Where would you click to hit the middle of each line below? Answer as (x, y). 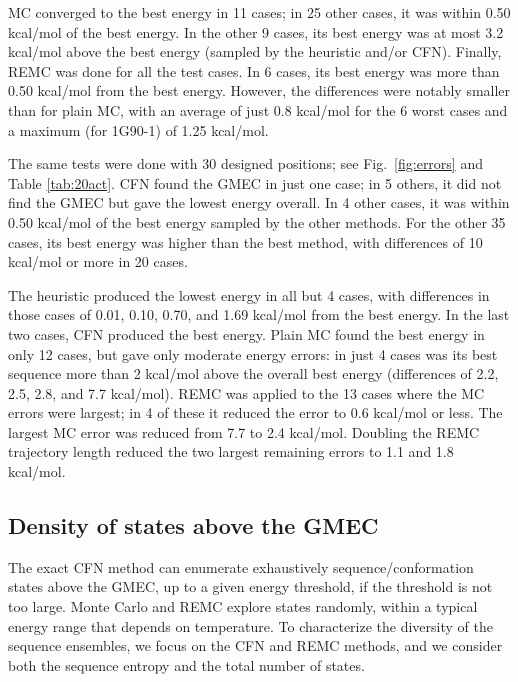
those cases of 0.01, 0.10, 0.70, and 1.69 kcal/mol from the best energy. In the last (259, 314)
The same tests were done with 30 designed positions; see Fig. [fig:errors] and (245, 163)
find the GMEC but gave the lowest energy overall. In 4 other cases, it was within (259, 202)
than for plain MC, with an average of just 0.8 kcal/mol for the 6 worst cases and (258, 109)
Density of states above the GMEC (193, 525)
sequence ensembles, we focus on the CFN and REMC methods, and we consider (255, 645)
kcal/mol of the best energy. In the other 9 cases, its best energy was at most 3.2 (256, 31)
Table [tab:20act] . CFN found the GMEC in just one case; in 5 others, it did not (255, 182)
